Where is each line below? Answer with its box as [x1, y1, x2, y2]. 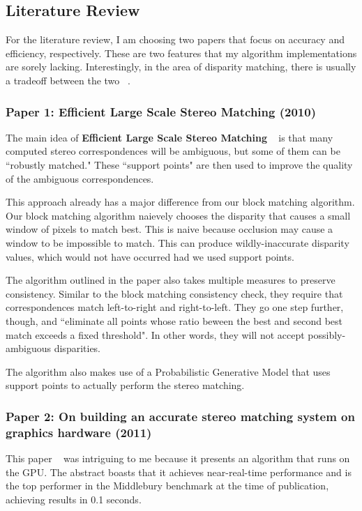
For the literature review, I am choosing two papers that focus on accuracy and [6, 32, 345, 47]
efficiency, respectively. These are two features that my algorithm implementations [6, 45, 357, 60]
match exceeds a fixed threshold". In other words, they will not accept [6, 327, 305, 342]
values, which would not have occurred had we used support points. [6, 249, 294, 264]
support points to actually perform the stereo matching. [6, 378, 245, 392]
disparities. [54, 341, 101, 356]
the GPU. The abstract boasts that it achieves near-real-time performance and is [6, 464, 352, 479]
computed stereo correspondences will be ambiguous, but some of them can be [6, 144, 340, 158]
